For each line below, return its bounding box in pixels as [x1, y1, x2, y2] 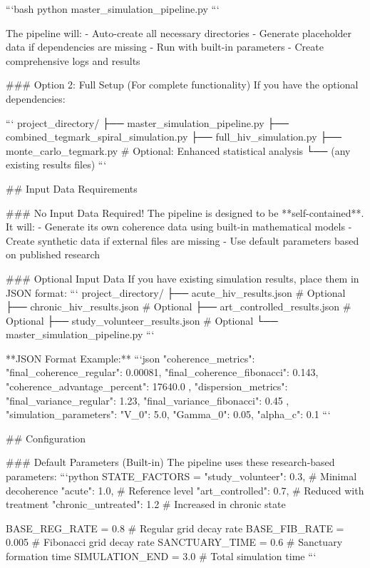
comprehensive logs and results [6, 53, 140, 68]
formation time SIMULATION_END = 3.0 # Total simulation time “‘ [6, 549, 317, 563]
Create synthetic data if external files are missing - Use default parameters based [6, 233, 359, 248]
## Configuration [6, 430, 86, 445]
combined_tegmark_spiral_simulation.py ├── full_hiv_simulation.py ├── [6, 129, 341, 144]
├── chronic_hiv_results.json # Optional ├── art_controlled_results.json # [6, 299, 351, 314]
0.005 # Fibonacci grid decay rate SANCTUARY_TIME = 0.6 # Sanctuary [6, 534, 343, 549]
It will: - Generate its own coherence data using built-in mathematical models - [6, 219, 352, 234]
